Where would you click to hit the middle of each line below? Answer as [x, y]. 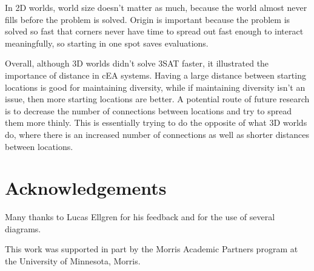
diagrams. [23, 228]
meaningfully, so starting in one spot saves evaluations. [107, 43]
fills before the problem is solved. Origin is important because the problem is [148, 19]
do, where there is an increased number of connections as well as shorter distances [157, 134]
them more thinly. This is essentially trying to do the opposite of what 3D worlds [156, 122]
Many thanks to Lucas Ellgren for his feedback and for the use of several [140, 217]
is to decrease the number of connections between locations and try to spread [149, 110]
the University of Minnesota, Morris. [73, 261]
